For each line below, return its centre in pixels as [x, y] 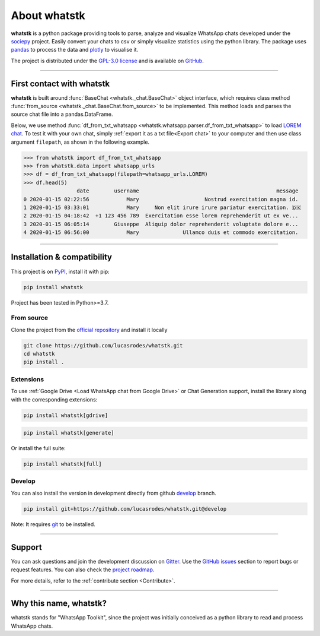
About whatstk [48, 15]
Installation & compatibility [62, 257]
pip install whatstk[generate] [69, 433]
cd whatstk [39, 354]
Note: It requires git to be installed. [53, 524]
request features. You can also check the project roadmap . [83, 569]
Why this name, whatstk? [59, 604]
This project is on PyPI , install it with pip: [60, 271]
